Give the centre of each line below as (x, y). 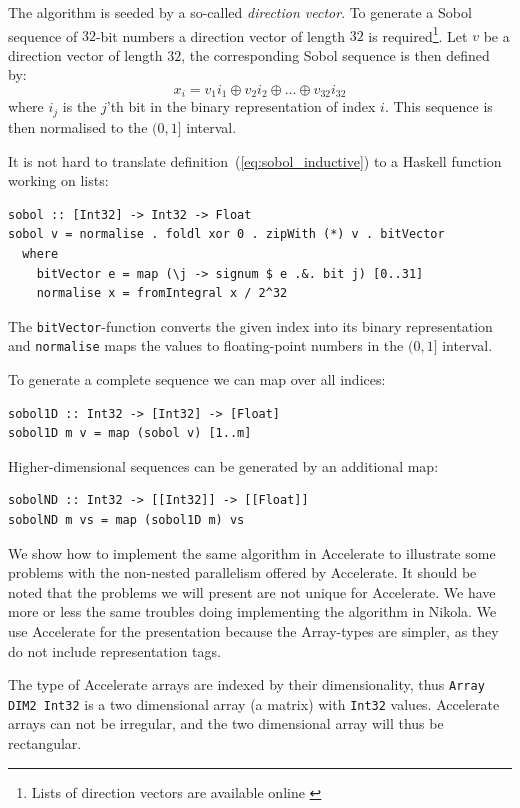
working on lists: (58, 180)
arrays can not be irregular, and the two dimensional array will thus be (226, 723)
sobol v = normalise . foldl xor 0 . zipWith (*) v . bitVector (226, 234)
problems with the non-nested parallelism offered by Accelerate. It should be (242, 572)
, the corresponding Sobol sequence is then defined (335, 54)
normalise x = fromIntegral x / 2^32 (162, 293)
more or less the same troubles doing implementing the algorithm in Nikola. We (252, 611)
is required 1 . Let (418, 34)
